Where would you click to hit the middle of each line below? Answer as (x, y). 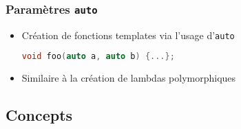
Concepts (39, 115)
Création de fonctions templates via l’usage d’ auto (128, 35)
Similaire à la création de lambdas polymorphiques (129, 78)
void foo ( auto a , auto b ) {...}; (98, 57)
